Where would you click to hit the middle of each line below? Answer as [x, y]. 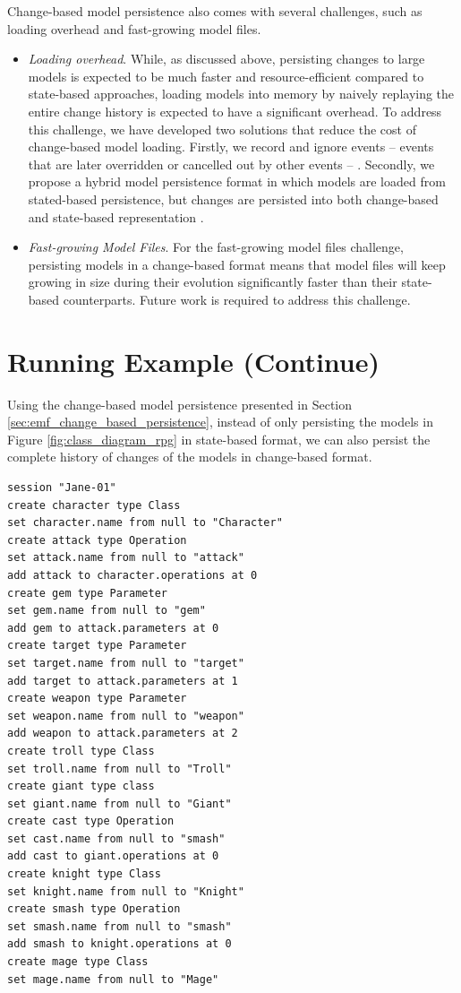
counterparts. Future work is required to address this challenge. [237, 299]
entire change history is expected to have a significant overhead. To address [235, 111]
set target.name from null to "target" [126, 663]
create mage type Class [78, 962]
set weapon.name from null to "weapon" [126, 716]
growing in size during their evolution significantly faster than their [213, 282]
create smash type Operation [94, 909]
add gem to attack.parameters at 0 [113, 628]
